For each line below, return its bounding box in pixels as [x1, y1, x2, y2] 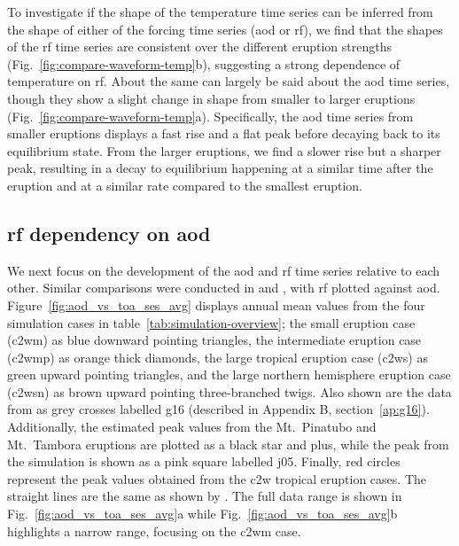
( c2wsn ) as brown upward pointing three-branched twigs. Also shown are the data [7, 382, 452, 401]
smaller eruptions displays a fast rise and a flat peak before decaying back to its [7, 124, 440, 143]
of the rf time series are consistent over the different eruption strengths [7, 37, 392, 56]
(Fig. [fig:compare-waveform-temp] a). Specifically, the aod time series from [7, 106, 414, 125]
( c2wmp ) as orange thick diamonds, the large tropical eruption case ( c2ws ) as [7, 347, 428, 366]
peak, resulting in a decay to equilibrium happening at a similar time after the [7, 159, 433, 177]
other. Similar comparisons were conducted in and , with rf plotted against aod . [7, 278, 440, 297]
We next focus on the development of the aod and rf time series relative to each [7, 261, 440, 279]
